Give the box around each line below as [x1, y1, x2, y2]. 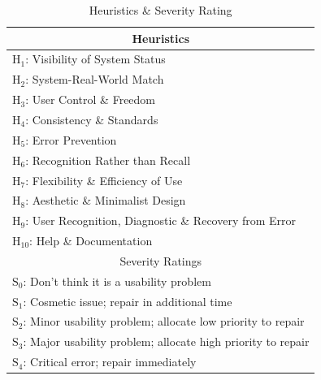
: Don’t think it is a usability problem [23, 272, 211, 289]
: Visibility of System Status [25, 50, 166, 67]
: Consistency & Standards [25, 110, 158, 127]
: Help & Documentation [29, 232, 153, 249]
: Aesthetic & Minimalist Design [25, 192, 186, 209]
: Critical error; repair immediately [23, 353, 197, 370]
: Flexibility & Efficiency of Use [25, 171, 183, 188]
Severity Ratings [119, 252, 202, 269]
